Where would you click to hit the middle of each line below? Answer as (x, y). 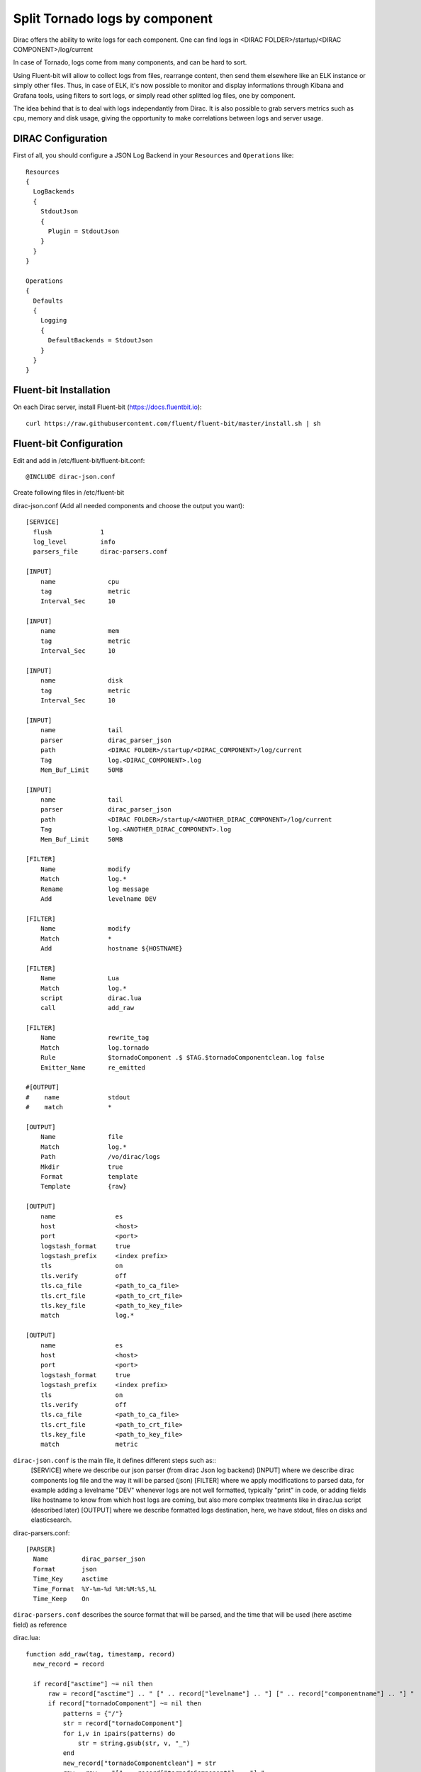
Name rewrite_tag (95, 1038)
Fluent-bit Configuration (68, 443)
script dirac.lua (91, 998)
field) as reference (40, 1625)
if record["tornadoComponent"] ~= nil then (125, 1704)
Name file (82, 1137)
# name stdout (78, 1097)
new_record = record (69, 1664)
